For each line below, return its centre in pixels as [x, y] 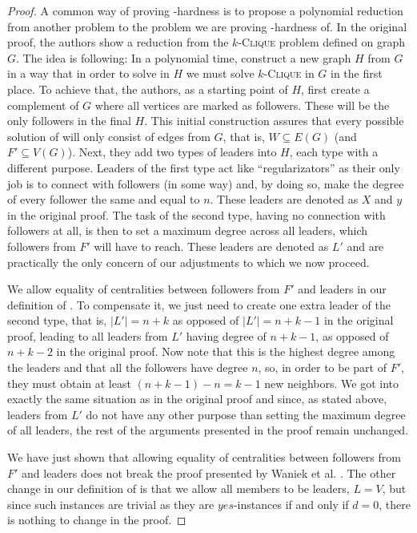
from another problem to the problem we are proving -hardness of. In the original [207, 26]
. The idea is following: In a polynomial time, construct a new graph [184, 57]
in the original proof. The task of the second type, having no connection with [196, 214]
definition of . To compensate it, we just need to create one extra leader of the [199, 304]
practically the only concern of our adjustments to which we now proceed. [188, 262]
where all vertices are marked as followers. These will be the [242, 105]
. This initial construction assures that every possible [274, 121]
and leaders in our [342, 289]
